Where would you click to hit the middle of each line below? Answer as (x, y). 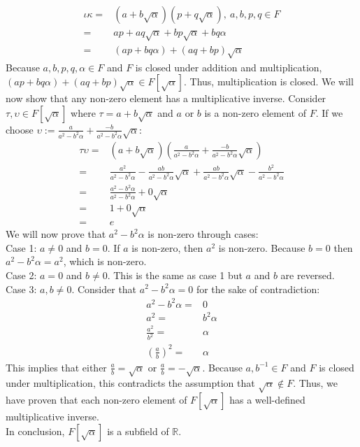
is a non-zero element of (255, 112)
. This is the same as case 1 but (175, 275)
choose (20, 129)
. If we (329, 112)
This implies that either (56, 367)
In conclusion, (35, 431)
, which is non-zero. (105, 261)
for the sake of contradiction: (258, 289)
